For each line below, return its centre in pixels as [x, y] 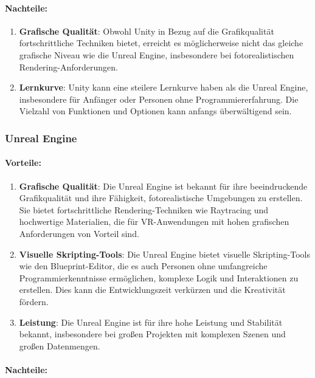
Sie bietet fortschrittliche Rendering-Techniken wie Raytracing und [144, 209]
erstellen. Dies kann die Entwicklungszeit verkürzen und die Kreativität [152, 290]
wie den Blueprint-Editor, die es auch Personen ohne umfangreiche [143, 266]
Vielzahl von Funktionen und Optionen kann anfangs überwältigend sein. [155, 111]
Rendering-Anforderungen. [68, 67]
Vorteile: [23, 163]
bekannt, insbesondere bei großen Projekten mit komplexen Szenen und [152, 334]
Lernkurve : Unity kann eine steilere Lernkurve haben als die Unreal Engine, [164, 87]
